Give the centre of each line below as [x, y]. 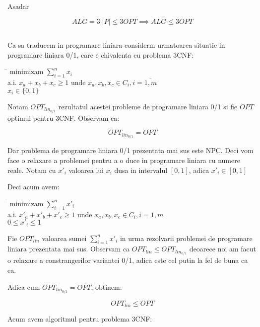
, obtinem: [106, 286]
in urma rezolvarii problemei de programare [186, 238]
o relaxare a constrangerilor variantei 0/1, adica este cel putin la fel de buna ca [128, 260]
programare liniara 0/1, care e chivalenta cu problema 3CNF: [100, 54]
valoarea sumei [64, 238]
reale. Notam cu [32, 170]
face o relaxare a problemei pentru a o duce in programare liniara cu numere [124, 160]
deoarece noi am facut [223, 249]
